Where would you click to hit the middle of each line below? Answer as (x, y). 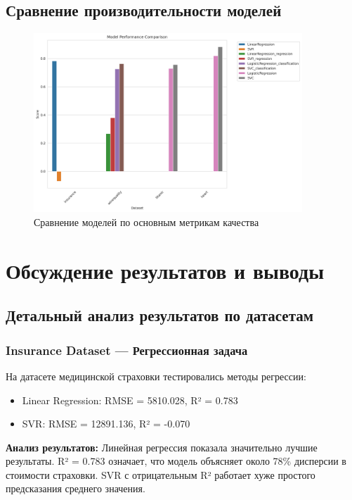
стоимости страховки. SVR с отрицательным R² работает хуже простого (161, 474)
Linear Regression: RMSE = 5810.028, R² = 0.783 (130, 400)
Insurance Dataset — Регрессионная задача (127, 350)
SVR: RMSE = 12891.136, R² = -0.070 (106, 424)
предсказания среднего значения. (76, 488)
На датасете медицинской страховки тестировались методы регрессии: (156, 376)
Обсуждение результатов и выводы (165, 270)
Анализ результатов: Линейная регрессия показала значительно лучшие (162, 447)
